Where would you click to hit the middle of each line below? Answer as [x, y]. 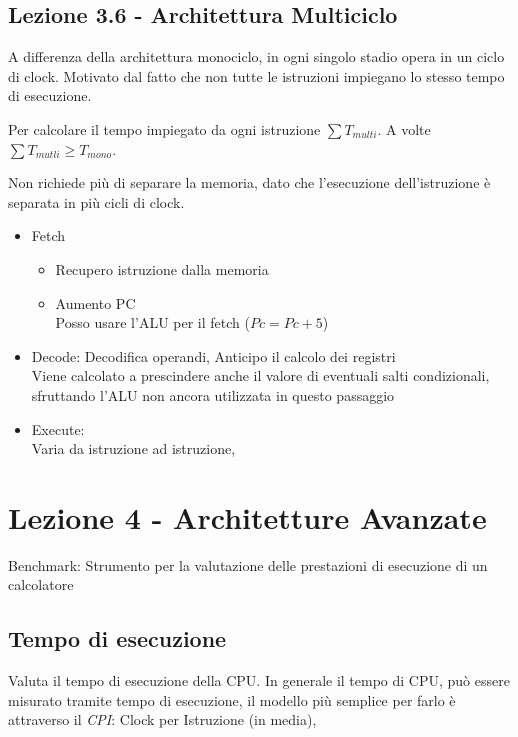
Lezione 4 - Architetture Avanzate [247, 516]
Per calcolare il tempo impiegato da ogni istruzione [164, 128]
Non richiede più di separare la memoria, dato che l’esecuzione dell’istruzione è [249, 182]
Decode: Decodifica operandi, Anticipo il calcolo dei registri [213, 355]
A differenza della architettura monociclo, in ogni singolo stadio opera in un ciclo [256, 56]
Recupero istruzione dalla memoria [162, 268]
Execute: [58, 428]
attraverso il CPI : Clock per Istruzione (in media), [162, 719]
